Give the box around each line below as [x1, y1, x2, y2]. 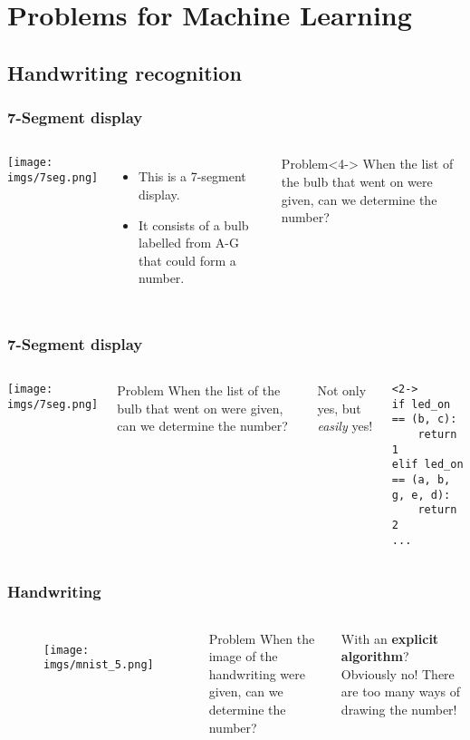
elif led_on [391, 458, 464, 472]
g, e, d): [391, 488, 451, 501]
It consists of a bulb [139, 215, 249, 234]
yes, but [317, 398, 361, 417]
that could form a [139, 250, 236, 269]
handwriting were [208, 664, 305, 683]
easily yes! [317, 416, 373, 435]
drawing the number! [341, 699, 457, 718]
